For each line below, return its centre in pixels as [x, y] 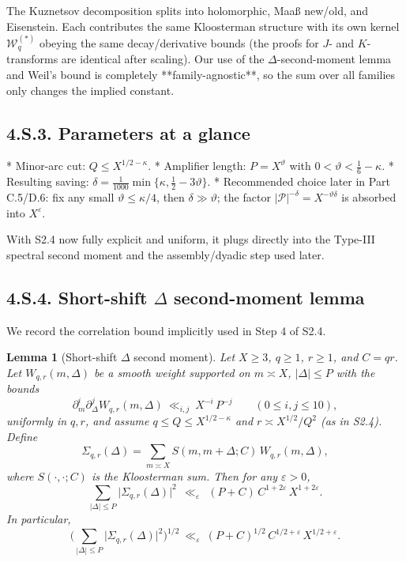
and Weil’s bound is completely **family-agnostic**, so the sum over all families [201, 75]
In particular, [39, 519]
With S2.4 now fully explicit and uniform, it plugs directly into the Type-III [191, 239]
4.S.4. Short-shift [77, 297]
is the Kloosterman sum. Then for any [184, 475]
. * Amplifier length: [197, 166]
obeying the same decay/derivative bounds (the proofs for [179, 42]
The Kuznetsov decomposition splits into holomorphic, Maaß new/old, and [188, 10]
